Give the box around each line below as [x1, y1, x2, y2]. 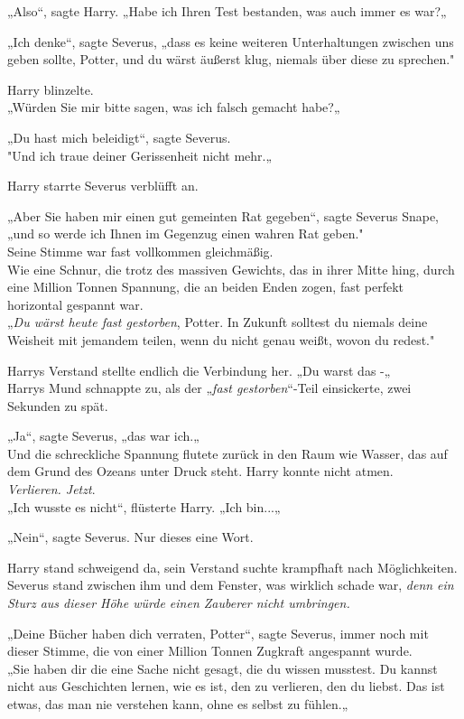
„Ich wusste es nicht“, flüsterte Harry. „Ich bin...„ [7, 497, 281, 516]
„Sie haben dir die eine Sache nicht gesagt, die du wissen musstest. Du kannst [7, 658, 438, 677]
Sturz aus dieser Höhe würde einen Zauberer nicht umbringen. [7, 593, 350, 612]
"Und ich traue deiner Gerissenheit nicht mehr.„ [7, 145, 273, 164]
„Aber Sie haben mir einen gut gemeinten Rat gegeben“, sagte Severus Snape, [7, 206, 440, 225]
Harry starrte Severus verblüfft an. [7, 176, 199, 195]
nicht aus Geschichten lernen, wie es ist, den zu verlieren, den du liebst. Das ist [7, 677, 445, 696]
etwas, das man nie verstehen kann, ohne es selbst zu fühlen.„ [7, 695, 348, 713]
